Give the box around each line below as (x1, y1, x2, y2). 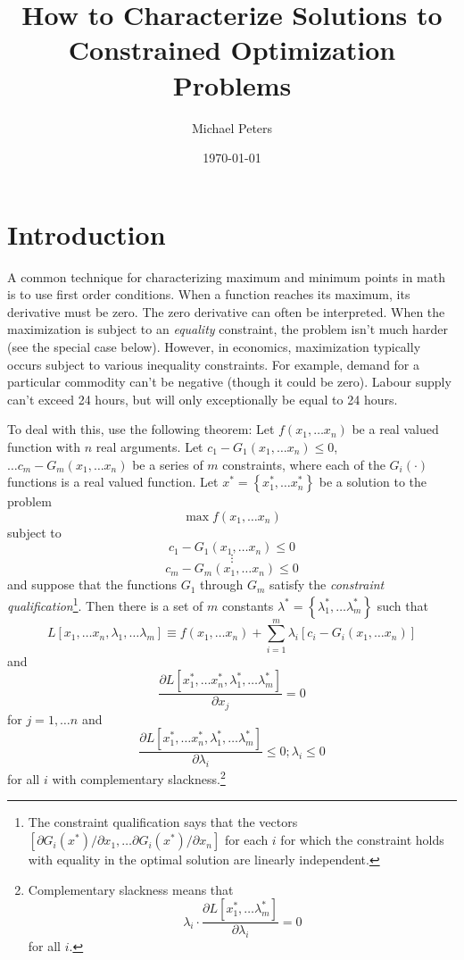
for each (224, 831, 269, 849)
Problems (172, 66, 292, 103)
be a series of (132, 455, 203, 473)
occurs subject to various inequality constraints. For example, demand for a (7, 355, 420, 373)
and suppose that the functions (7, 575, 178, 594)
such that (377, 596, 428, 614)
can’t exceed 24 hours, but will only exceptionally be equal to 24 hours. (7, 389, 398, 408)
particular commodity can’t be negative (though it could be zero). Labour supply (7, 372, 452, 391)
